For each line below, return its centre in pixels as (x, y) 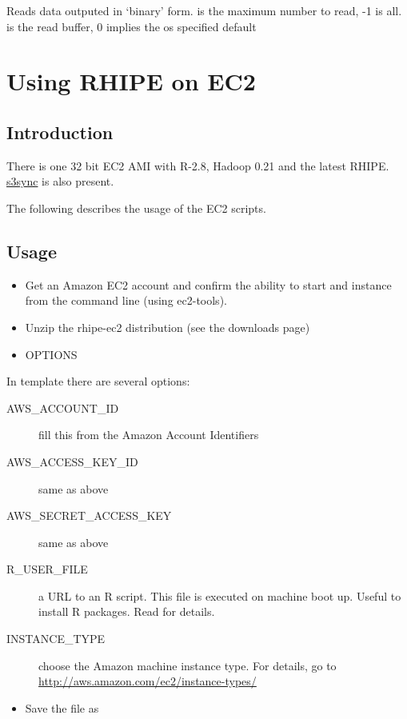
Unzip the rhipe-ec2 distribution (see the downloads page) (168, 327)
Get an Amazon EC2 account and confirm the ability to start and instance (208, 284)
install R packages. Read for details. (127, 611)
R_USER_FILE (47, 569)
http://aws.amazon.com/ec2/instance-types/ (148, 681)
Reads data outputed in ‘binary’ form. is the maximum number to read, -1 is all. (204, 10)
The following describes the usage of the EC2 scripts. (136, 208)
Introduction (60, 132)
